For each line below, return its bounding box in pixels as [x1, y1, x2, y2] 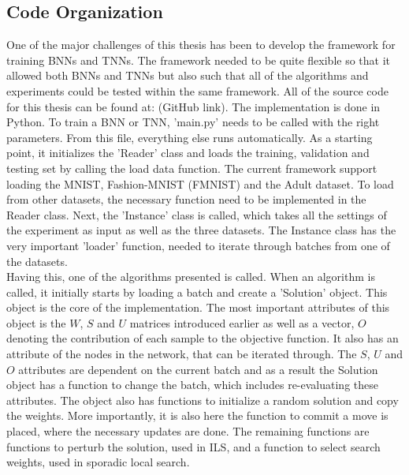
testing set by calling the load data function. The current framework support [6, 159, 377, 176]
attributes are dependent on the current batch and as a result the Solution [18, 361, 378, 377]
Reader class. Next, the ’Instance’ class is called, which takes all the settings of [6, 206, 387, 223]
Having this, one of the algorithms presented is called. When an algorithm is [6, 268, 375, 285]
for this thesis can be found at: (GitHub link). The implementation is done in [6, 98, 381, 114]
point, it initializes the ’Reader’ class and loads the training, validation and [6, 144, 370, 161]
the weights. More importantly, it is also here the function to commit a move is [6, 407, 389, 424]
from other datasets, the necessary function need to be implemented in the [6, 191, 366, 208]
